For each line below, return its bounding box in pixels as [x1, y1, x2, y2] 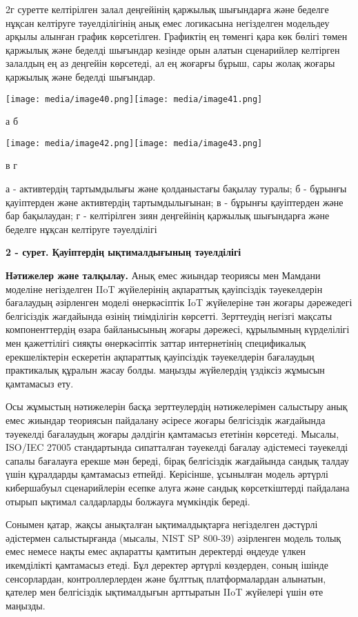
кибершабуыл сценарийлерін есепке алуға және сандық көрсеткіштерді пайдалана [6, 480, 350, 494]
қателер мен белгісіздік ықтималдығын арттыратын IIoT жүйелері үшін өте [6, 585, 324, 599]
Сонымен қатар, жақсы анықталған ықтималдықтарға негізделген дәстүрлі [6, 517, 318, 532]
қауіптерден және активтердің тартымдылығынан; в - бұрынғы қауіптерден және [6, 194, 344, 209]
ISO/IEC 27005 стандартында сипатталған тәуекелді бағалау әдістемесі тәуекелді [6, 440, 348, 454]
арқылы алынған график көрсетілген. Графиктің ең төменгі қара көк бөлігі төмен [6, 29, 348, 43]
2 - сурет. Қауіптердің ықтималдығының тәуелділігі [6, 245, 241, 259]
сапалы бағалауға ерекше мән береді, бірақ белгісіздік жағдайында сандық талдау [6, 453, 349, 467]
